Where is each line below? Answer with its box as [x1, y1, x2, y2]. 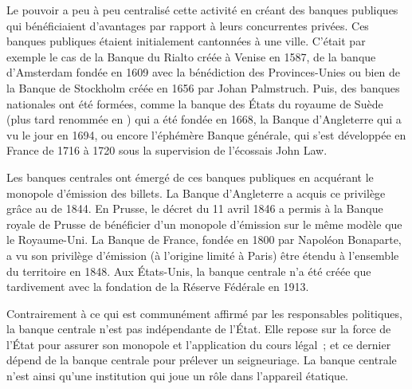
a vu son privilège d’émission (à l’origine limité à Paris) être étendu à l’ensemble [6, 246, 399, 263]
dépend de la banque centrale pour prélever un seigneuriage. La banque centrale [6, 352, 397, 368]
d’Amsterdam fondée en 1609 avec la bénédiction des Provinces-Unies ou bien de [6, 64, 401, 81]
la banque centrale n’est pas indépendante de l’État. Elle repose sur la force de [6, 320, 391, 337]
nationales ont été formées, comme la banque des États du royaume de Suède [6, 95, 383, 112]
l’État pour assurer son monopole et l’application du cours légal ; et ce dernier [6, 336, 391, 352]
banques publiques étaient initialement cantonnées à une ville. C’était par [6, 33, 366, 49]
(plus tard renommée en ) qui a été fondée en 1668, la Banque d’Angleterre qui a [6, 111, 402, 128]
